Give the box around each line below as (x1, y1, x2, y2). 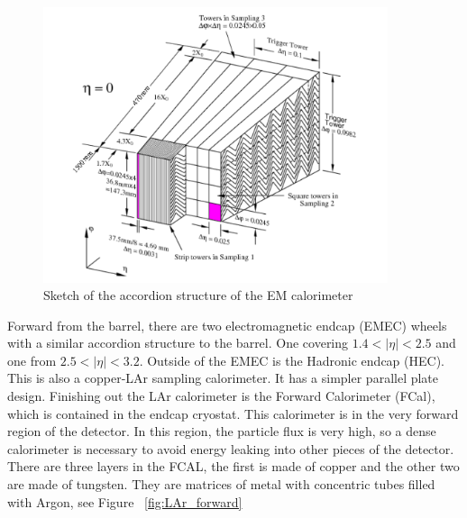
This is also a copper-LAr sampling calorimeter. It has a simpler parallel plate (7, 368, 439, 387)
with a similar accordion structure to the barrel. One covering (7, 333, 349, 352)
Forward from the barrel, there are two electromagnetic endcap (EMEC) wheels (7, 315, 447, 334)
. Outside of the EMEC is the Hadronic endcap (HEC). (139, 350, 444, 369)
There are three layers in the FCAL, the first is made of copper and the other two (7, 457, 460, 476)
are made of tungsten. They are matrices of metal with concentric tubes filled (7, 475, 435, 494)
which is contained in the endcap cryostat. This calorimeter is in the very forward (7, 404, 459, 423)
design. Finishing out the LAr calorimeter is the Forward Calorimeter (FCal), (7, 386, 435, 405)
